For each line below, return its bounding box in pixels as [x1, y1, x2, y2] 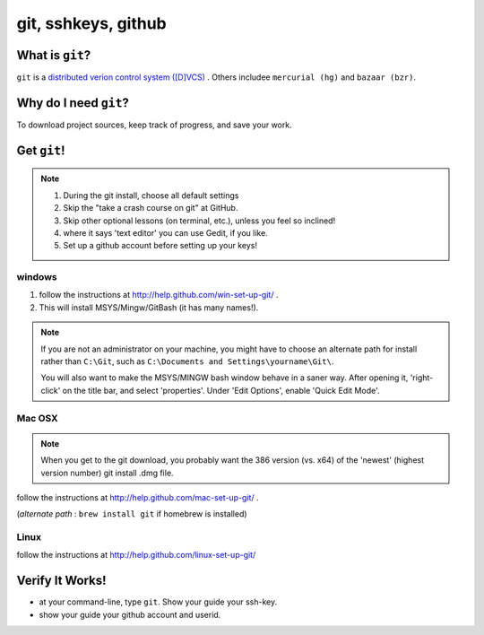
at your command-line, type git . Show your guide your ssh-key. [39, 596, 278, 607]
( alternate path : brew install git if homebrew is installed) [16, 509, 247, 519]
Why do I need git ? [16, 95, 130, 110]
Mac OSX [16, 412, 58, 424]
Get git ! [16, 143, 65, 158]
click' [40, 385, 61, 396]
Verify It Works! [16, 573, 107, 588]
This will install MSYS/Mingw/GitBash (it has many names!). [39, 301, 259, 313]
